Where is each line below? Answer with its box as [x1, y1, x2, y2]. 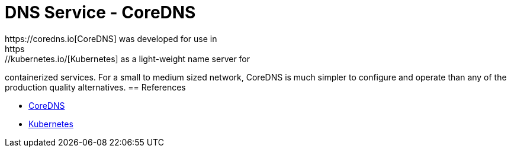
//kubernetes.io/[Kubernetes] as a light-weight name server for [5, 53, 250, 64]
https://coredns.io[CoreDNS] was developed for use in [5, 33, 217, 44]
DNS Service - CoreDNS [5, 2, 196, 22]
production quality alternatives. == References [5, 82, 186, 92]
